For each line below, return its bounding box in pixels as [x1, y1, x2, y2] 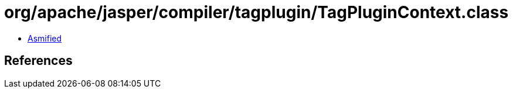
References [4, 53, 73, 68]
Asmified [28, 33, 62, 43]
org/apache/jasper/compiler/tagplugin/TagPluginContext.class [4, 2, 509, 22]
